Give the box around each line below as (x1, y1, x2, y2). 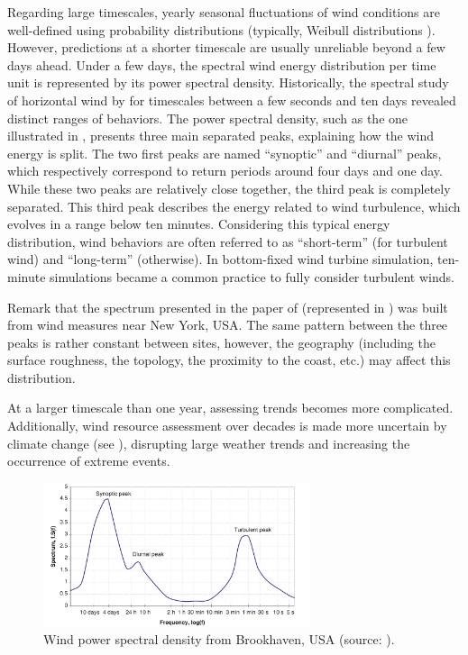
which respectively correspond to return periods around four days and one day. (7, 161, 443, 180)
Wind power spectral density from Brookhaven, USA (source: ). (43, 629, 395, 648)
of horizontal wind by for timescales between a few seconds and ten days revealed (7, 90, 456, 109)
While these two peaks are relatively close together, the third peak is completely (7, 178, 451, 197)
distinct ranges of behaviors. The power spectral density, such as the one (7, 108, 408, 127)
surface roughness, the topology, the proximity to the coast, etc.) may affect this (7, 350, 451, 369)
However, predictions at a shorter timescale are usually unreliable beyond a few (7, 38, 445, 57)
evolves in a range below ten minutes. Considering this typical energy (7, 214, 390, 233)
